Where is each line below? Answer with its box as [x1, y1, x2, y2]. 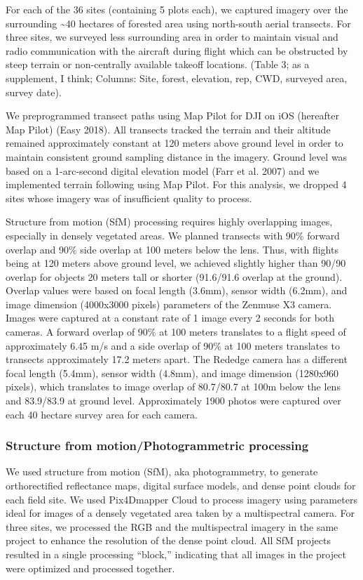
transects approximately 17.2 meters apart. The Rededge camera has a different [6, 352, 348, 367]
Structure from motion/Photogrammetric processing [6, 437, 309, 454]
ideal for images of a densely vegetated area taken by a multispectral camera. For [6, 506, 355, 520]
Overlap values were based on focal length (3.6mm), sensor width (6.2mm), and [6, 283, 348, 298]
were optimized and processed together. [6, 560, 175, 575]
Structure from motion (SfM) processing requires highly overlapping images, [6, 214, 333, 229]
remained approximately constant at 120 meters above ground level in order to [6, 136, 343, 150]
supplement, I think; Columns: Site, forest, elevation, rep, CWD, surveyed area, [6, 70, 348, 85]
